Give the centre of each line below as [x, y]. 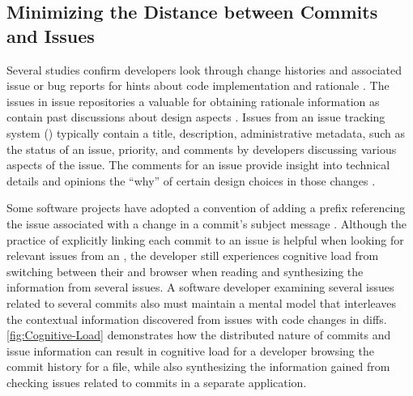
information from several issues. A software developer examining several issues [200, 287]
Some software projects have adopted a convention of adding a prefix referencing [206, 208]
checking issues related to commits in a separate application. [157, 382]
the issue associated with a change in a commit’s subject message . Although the [207, 223]
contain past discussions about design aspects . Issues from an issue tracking [196, 117]
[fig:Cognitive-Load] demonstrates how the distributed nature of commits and [199, 335]
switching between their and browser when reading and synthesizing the [185, 271]
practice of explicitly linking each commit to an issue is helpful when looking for [205, 239]
